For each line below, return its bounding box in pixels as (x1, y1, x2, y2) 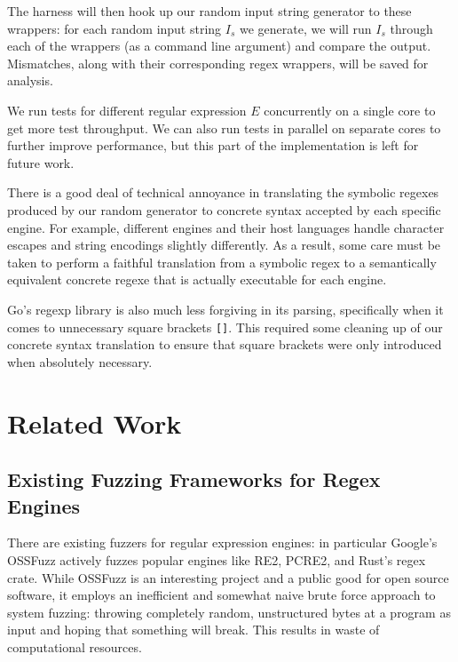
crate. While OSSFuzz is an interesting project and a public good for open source (7, 568, 449, 586)
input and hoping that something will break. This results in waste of (7, 620, 380, 639)
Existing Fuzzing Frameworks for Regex (7, 466, 381, 493)
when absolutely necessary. (7, 352, 153, 371)
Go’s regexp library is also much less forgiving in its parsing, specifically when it (7, 299, 444, 318)
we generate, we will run (240, 19, 372, 37)
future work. (7, 153, 75, 171)
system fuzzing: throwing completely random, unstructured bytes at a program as (7, 602, 451, 621)
